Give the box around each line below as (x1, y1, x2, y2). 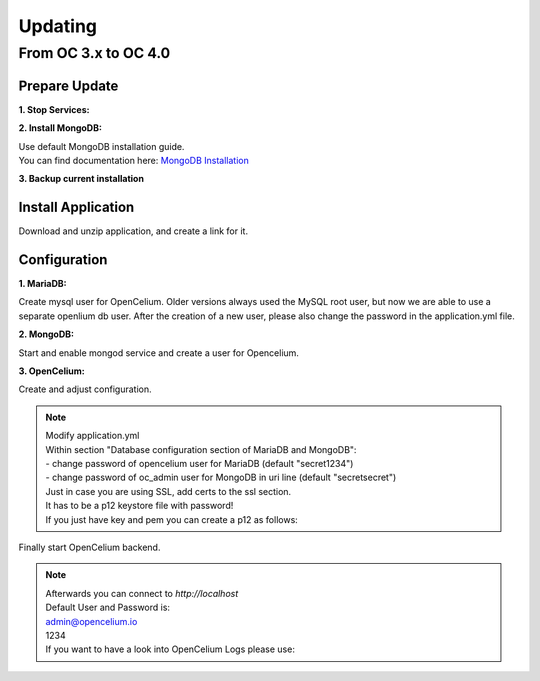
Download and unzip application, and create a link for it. (18, 225, 249, 237)
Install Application (18, 199, 135, 216)
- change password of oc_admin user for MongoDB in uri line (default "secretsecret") (45, 471, 397, 484)
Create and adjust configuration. (18, 383, 152, 395)
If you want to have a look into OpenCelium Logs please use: (45, 643, 295, 655)
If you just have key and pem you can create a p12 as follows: (45, 513, 299, 525)
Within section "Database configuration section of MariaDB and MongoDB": (45, 443, 357, 455)
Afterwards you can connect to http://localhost (45, 587, 239, 599)
